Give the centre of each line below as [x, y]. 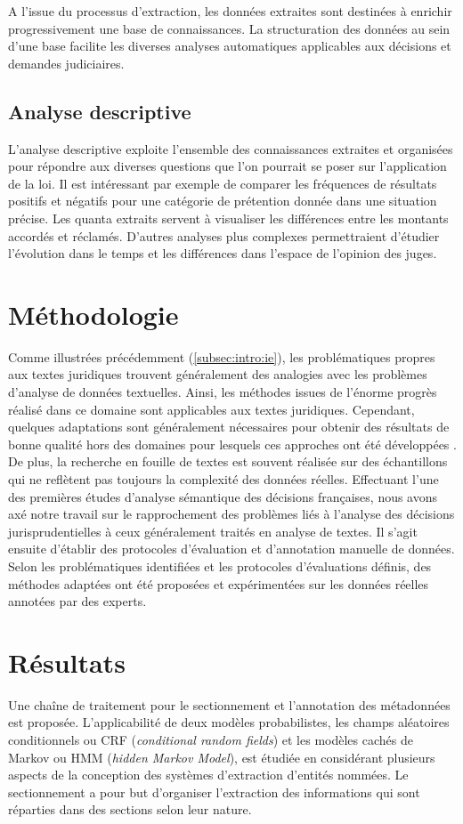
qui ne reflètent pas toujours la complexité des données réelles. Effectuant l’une [223, 479]
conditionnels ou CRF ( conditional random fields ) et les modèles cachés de [211, 740]
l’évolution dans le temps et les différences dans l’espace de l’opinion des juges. [223, 253]
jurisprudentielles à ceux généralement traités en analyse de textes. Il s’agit [213, 531]
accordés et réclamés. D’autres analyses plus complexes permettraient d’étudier [224, 235]
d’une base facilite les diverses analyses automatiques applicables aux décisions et [230, 46]
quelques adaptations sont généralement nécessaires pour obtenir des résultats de [229, 427]
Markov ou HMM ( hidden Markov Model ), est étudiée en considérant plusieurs [222, 757]
